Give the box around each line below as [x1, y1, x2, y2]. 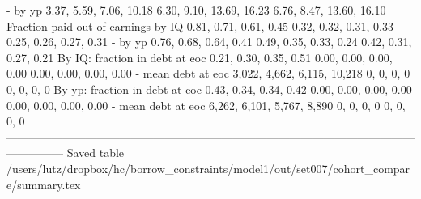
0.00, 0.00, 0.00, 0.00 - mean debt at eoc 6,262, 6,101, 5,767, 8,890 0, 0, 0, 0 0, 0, [6, 96, 406, 113]
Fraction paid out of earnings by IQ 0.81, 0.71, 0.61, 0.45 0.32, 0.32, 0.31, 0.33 [6, 17, 393, 34]
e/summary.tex [6, 176, 81, 193]
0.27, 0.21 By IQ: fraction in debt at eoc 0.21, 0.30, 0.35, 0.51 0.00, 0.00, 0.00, [6, 49, 393, 66]
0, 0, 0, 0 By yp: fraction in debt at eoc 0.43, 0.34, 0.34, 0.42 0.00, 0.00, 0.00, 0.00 [6, 80, 412, 97]
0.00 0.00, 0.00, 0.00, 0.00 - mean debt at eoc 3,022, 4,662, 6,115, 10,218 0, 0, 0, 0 [6, 65, 410, 82]
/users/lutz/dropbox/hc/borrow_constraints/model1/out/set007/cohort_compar [6, 159, 410, 176]
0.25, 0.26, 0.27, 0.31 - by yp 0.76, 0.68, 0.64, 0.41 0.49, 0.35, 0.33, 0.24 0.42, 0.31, [6, 33, 412, 50]
